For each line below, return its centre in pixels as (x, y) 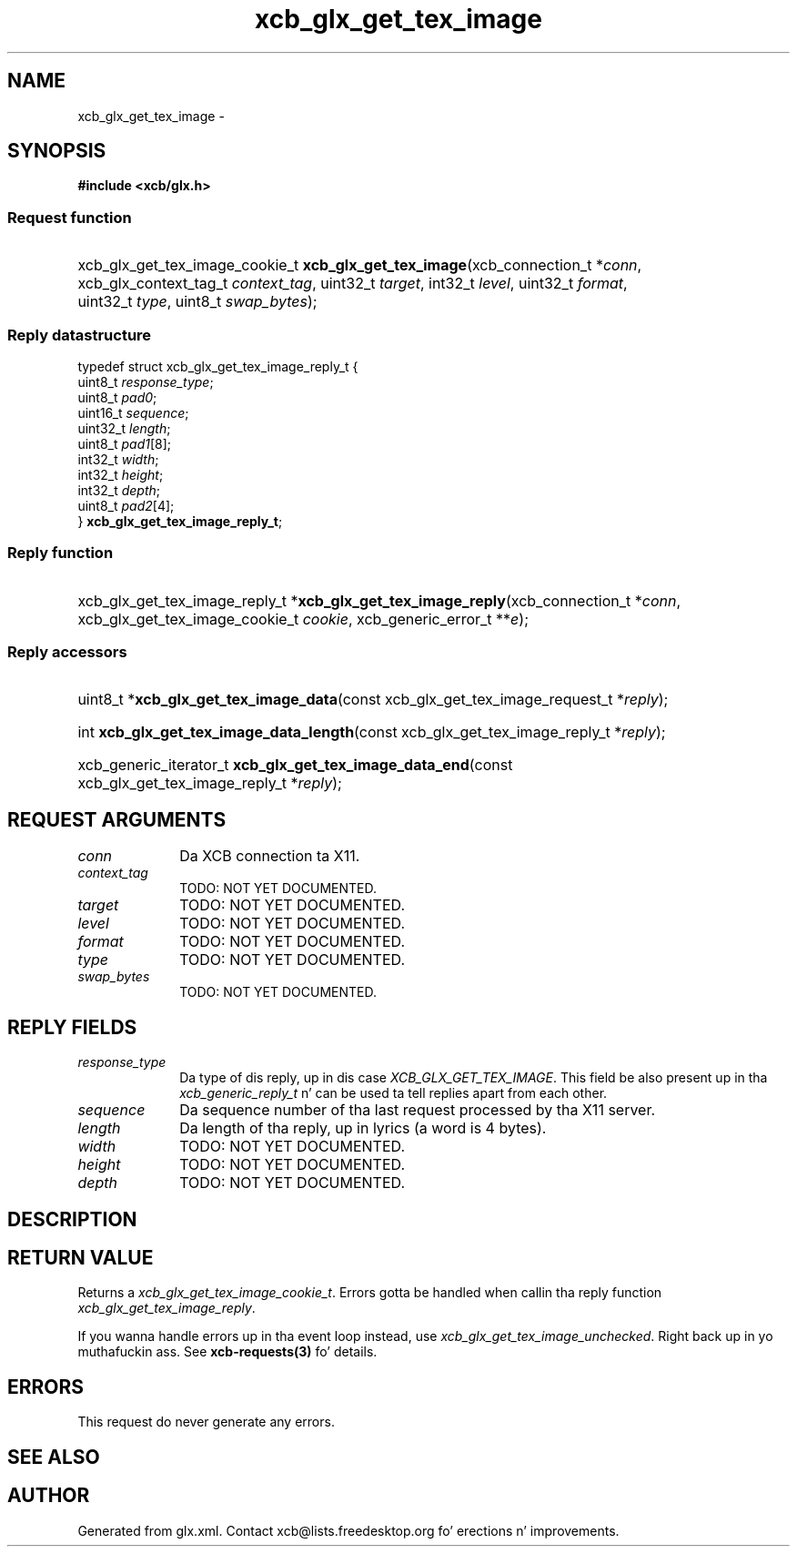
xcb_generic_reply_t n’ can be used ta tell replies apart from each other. (393, 1093)
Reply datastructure (80, 335)
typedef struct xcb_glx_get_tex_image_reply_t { (218, 366)
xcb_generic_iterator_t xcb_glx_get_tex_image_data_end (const (295, 765)
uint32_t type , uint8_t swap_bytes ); (197, 302)
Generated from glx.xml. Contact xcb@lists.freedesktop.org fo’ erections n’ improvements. (348, 1530)
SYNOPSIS (57, 151)
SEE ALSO (54, 1457)
